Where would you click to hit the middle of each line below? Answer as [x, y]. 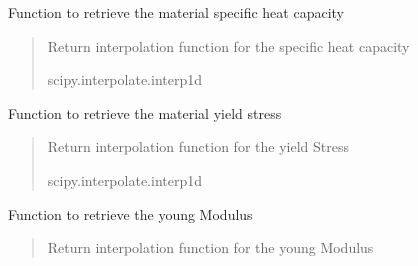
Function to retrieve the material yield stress [145, 112]
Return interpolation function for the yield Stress [198, 146]
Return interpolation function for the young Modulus [210, 247]
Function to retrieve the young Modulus [130, 213]
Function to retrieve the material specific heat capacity [176, 12]
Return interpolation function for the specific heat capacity [228, 45]
